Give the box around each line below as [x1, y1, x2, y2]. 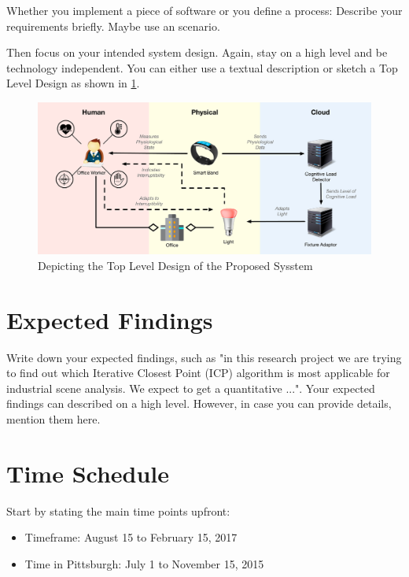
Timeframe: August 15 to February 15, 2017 [24, 529, 238, 546]
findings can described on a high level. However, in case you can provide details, [6, 395, 392, 412]
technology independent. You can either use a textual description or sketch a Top [6, 59, 398, 76]
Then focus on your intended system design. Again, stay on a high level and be [6, 44, 388, 61]
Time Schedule [6, 457, 170, 489]
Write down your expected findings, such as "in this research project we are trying [6, 349, 402, 365]
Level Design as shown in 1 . [6, 75, 140, 91]
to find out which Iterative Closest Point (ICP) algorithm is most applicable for [6, 364, 390, 381]
